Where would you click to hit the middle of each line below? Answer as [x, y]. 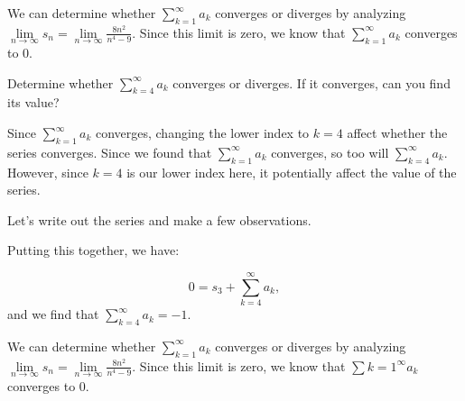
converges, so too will [330, 152]
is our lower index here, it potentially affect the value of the [292, 172]
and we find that [53, 314]
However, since [48, 172]
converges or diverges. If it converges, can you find [312, 82]
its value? [33, 102]
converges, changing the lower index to [202, 132]
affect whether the [397, 132]
